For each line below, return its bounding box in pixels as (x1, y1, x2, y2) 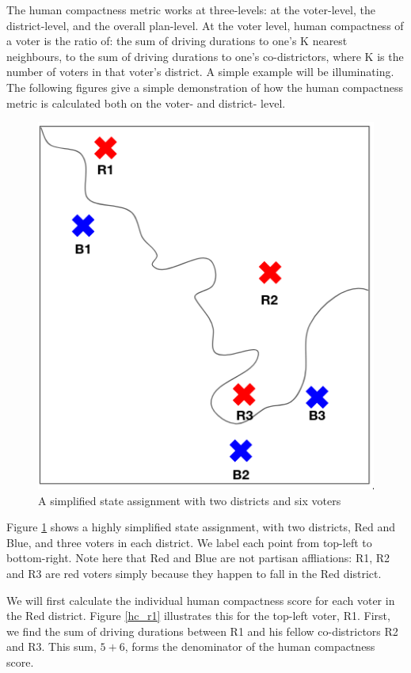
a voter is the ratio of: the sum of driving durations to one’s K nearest (6, 32, 348, 49)
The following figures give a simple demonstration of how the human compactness (6, 78, 403, 95)
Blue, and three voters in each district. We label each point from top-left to (6, 534, 372, 550)
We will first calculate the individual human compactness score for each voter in (6, 591, 395, 608)
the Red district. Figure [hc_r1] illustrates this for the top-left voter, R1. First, (6, 607, 390, 624)
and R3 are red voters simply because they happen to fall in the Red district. (6, 565, 382, 581)
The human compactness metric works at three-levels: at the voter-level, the (6, 2, 375, 17)
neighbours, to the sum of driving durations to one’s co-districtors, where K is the (6, 48, 404, 64)
